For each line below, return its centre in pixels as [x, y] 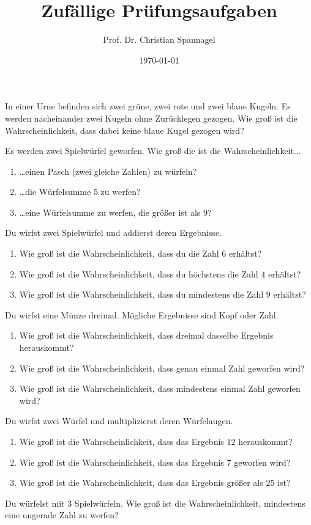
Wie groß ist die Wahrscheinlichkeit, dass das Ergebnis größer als [141, 483]
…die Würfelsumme [55, 192]
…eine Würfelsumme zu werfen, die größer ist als [110, 212]
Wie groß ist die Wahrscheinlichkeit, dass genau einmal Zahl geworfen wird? [162, 368]
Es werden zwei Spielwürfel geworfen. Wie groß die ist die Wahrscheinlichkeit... [153, 151]
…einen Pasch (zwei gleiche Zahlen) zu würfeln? [108, 171]
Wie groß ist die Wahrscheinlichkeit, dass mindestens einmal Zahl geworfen [160, 388]
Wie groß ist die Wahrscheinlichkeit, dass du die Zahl [119, 253]
